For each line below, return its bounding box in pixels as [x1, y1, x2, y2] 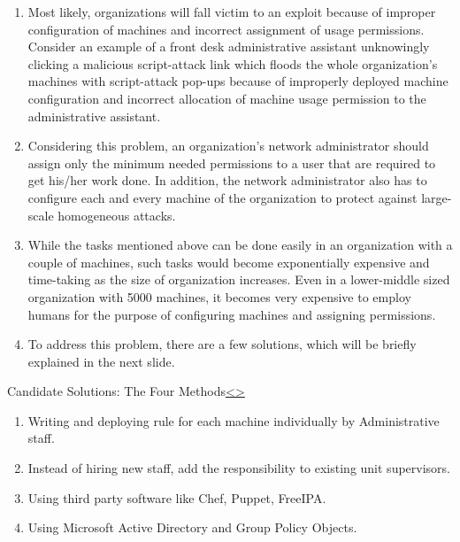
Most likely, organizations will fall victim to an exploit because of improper [27, 3, 436, 20]
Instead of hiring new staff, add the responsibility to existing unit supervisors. [27, 459, 450, 477]
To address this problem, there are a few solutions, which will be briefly [27, 335, 417, 353]
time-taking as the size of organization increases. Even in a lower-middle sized [27, 270, 450, 289]
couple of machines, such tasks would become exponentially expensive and [27, 252, 430, 271]
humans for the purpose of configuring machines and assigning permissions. [27, 305, 436, 323]
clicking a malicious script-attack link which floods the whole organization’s [27, 54, 438, 73]
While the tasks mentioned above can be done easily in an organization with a [27, 236, 453, 254]
